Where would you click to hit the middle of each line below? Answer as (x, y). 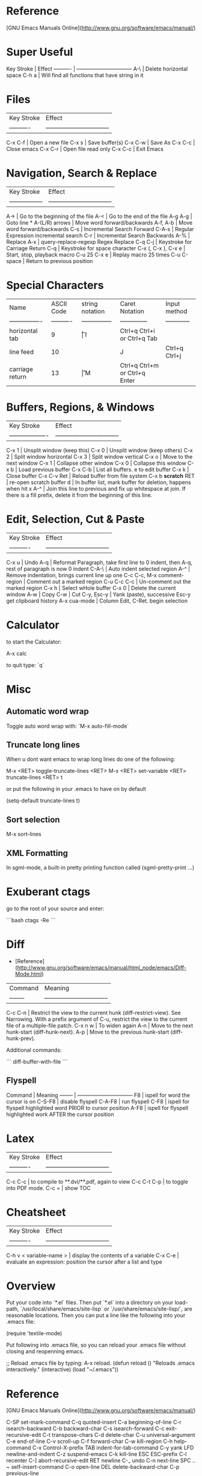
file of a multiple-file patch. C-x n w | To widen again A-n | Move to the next (100, 1025)
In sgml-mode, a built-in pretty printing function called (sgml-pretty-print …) (100, 867)
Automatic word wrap (47, 712)
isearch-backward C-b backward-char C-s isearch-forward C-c (85, 1428)
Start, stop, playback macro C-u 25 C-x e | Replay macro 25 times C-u (93, 255)
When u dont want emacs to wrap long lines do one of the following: (91, 759)
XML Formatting (37, 853)
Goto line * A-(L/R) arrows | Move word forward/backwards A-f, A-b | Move (99, 222)
